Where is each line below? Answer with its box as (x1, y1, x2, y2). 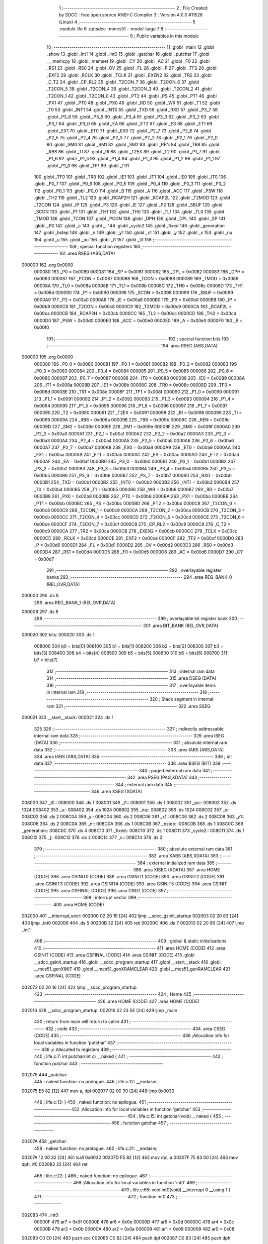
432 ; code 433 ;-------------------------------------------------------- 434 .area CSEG (45, 1026, 226, 1032)
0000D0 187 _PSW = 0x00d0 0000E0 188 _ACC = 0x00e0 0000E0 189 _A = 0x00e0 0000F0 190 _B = (34, 317, 243, 323)
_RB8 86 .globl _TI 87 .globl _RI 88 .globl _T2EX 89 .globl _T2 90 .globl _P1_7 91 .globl (46, 148, 220, 154)
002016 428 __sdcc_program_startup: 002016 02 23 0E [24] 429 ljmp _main (21, 1007, 178, 1013)
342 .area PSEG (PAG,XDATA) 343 (127, 774, 198, 781)
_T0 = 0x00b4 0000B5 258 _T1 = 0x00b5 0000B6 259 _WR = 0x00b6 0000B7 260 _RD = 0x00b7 (34, 486, 234, 492)
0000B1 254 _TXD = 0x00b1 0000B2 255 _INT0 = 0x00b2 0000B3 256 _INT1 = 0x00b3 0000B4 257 (34, 479, 240, 485)
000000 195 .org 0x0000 (21, 354, 73, 360)
